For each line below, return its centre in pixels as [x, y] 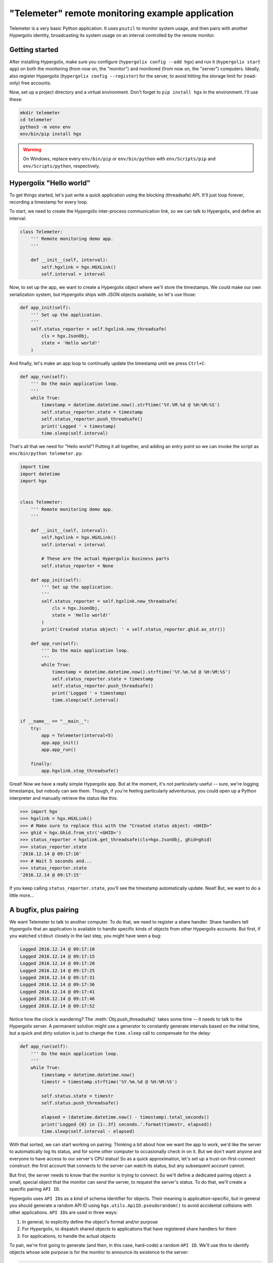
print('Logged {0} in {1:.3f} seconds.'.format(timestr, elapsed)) [127, 1124]
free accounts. [36, 83]
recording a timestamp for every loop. [49, 202]
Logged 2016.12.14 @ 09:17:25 [57, 970]
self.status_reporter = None [77, 566]
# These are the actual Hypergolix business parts [105, 559]
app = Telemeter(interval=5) [77, 736]
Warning [32, 150]
